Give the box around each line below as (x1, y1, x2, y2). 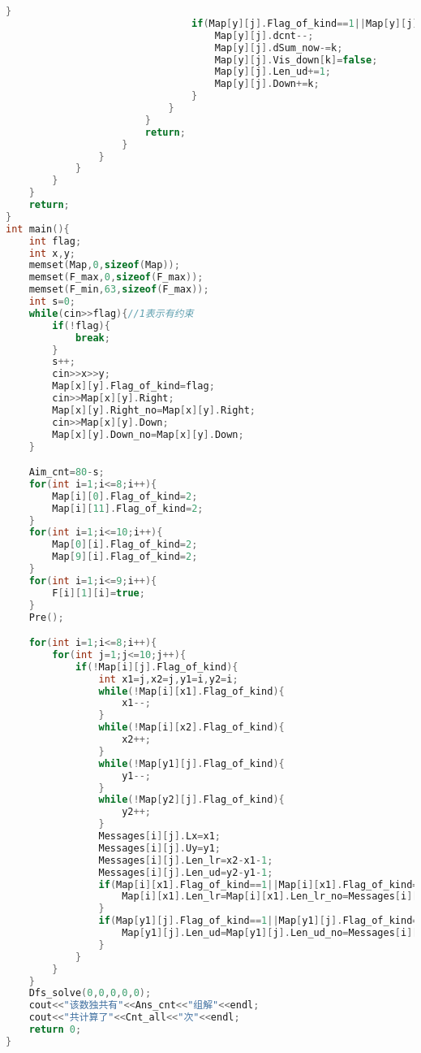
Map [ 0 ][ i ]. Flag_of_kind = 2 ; (52, 539, 198, 551)
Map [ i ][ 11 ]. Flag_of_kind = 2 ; (52, 502, 204, 514)
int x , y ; (28, 247, 75, 259)
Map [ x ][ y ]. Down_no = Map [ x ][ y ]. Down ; (52, 428, 244, 440)
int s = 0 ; (28, 296, 75, 307)
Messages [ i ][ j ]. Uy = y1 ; (98, 842, 221, 854)
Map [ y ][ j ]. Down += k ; (214, 78, 320, 90)
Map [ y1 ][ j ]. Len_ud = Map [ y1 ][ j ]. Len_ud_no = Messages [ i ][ (122, 927, 419, 939)
